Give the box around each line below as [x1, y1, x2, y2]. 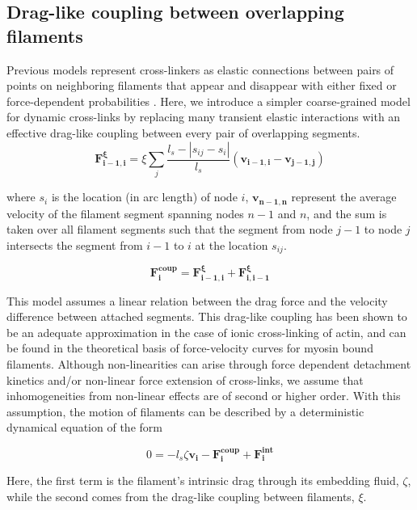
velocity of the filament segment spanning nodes [6, 204, 244, 221]
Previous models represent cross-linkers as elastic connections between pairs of [6, 61, 394, 78]
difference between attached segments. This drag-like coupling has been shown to [6, 308, 407, 325]
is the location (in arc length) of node [51, 188, 238, 205]
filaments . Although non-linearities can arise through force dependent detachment [6, 356, 411, 373]
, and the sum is [306, 204, 387, 221]
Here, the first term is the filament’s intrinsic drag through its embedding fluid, [6, 471, 399, 488]
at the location [195, 236, 268, 253]
